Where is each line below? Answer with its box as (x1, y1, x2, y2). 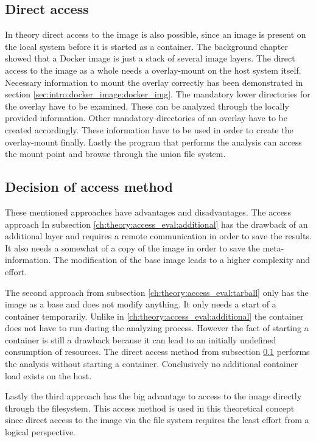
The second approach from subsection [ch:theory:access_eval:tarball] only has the (5, 286, 309, 298)
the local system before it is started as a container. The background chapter (5, 40, 288, 52)
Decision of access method (5, 177, 173, 196)
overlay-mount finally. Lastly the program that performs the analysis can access (5, 135, 302, 148)
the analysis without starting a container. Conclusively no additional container (5, 357, 298, 370)
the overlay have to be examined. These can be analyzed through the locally (5, 99, 289, 112)
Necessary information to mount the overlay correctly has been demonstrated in (5, 75, 303, 88)
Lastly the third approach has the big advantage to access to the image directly (5, 390, 302, 402)
